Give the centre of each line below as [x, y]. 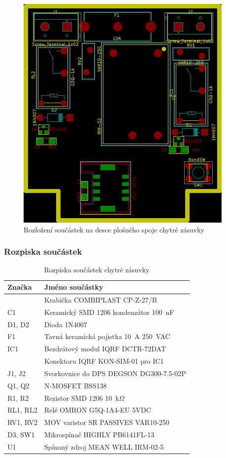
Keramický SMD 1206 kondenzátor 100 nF [109, 312]
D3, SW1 [21, 435]
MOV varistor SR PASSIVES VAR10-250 [107, 422]
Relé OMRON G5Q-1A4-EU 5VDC [98, 410]
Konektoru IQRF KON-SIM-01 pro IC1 [104, 361]
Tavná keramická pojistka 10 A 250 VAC [107, 336]
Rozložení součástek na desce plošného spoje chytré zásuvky [114, 229]
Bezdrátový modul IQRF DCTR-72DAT [105, 349]
